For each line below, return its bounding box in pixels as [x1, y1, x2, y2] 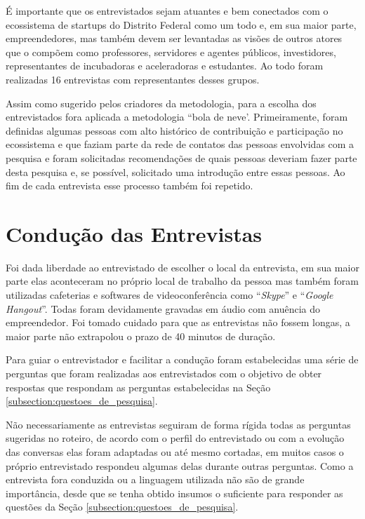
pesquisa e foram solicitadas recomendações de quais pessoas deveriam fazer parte [6, 150, 357, 165]
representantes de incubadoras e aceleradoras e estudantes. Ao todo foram [6, 58, 324, 73]
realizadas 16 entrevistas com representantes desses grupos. [6, 72, 260, 86]
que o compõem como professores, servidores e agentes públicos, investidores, [6, 44, 336, 59]
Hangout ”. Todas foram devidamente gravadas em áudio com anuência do [6, 301, 321, 316]
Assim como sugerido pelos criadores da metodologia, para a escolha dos [6, 95, 317, 110]
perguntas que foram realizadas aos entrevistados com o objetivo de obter [6, 366, 322, 380]
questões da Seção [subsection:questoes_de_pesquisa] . [6, 499, 239, 514]
